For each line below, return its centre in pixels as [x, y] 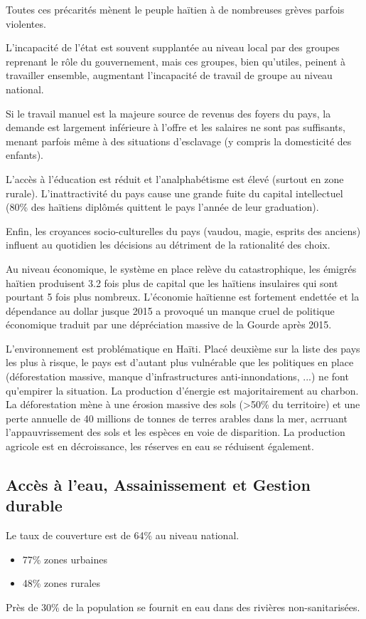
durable [34, 505]
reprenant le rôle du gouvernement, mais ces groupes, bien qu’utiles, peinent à [176, 61]
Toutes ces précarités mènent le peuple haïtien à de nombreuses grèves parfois [175, 9]
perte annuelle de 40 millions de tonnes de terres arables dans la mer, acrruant [177, 418]
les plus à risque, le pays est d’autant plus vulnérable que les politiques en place [180, 362]
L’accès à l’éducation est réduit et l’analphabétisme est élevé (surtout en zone [175, 178]
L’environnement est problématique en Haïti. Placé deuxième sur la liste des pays [183, 348]
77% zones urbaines [65, 559]
